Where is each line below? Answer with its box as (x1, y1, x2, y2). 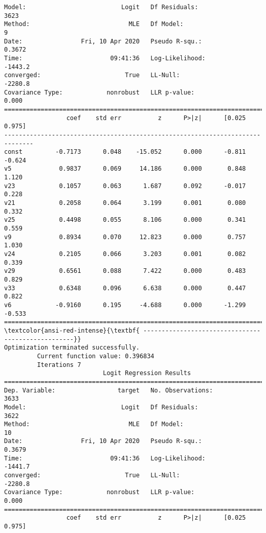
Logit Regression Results (103, 369, 191, 377)
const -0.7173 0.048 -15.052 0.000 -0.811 (4, 148, 246, 156)
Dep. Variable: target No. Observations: (4, 386, 213, 394)
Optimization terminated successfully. (4, 344, 140, 352)
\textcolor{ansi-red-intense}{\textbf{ (4, 327, 140, 334)
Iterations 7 (37, 361, 81, 368)
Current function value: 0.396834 (37, 352, 154, 360)
